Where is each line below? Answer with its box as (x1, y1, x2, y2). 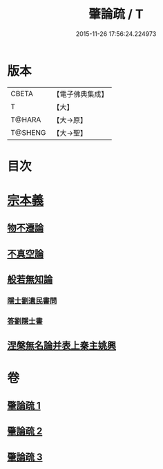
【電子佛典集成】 (52, 89, 108, 99)
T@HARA (10, 115, 41, 125)
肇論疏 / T (88, 6, 144, 22)
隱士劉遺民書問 (7, 296, 57, 306)
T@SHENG (10, 127, 46, 137)
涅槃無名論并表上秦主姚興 (7, 340, 116, 351)
